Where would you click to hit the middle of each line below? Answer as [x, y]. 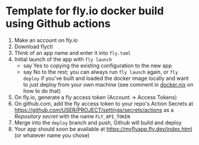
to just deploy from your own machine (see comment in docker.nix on [108, 84]
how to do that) [42, 91]
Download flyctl [33, 47]
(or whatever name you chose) [52, 135]
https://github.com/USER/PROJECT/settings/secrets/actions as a [94, 110]
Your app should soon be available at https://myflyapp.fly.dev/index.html [103, 129]
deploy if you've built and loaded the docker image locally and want [106, 78]
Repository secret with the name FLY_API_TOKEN [72, 116]
